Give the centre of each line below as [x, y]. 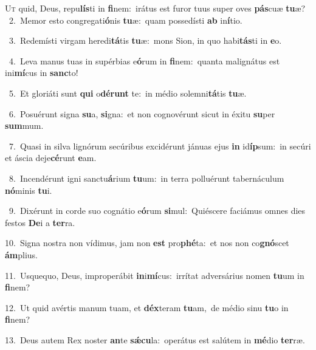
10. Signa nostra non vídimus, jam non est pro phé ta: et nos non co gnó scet [147, 243]
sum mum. [24, 125]
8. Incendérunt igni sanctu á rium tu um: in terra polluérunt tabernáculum [146, 178]
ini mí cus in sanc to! [42, 73]
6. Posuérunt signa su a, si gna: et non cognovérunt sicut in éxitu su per [142, 113]
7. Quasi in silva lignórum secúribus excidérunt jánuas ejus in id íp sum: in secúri [160, 146]
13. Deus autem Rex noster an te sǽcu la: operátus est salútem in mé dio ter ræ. [155, 339]
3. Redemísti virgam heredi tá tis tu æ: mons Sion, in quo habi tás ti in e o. [145, 40]
